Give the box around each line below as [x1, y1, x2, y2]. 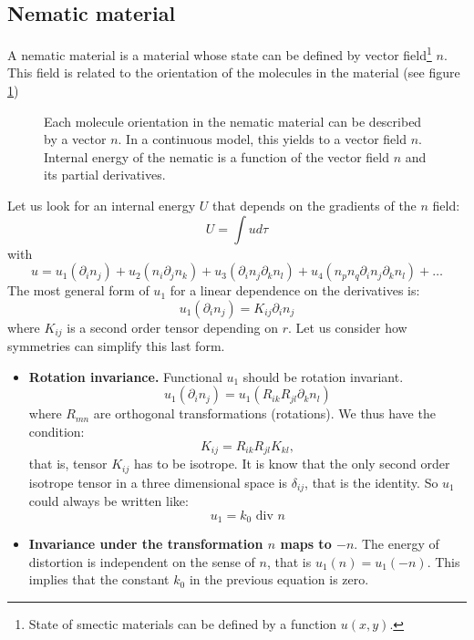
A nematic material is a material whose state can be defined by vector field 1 [7, 43, 432, 64]
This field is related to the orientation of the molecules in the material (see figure [7, 63, 460, 82]
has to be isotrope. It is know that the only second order [133, 454, 450, 473]
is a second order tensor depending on [67, 317, 278, 336]
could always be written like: [28, 490, 189, 510]
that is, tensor [28, 454, 108, 473]
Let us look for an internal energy [7, 196, 196, 215]
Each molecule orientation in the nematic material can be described [44, 111, 422, 130]
